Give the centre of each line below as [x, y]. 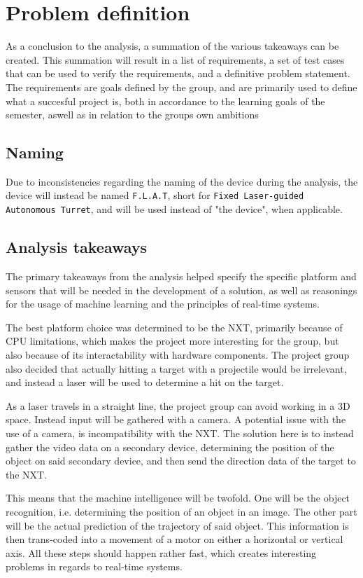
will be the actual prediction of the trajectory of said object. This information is [177, 525]
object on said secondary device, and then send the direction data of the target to [181, 461]
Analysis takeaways [77, 247]
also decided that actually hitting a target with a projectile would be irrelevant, [176, 368]
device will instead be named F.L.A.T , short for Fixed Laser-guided [155, 195]
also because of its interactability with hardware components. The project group [178, 354]
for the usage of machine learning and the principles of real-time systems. [163, 304]
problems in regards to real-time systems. [94, 566]
